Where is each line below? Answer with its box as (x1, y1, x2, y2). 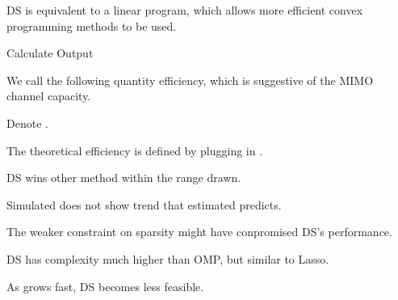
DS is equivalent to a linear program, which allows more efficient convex (6, 2, 363, 18)
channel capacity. (6, 87, 91, 104)
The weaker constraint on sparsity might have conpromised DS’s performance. (6, 223, 392, 240)
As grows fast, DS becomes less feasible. (6, 277, 204, 294)
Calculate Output (6, 44, 94, 61)
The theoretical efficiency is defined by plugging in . (6, 142, 263, 158)
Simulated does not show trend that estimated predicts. (6, 196, 282, 213)
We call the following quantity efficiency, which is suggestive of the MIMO (6, 71, 374, 88)
